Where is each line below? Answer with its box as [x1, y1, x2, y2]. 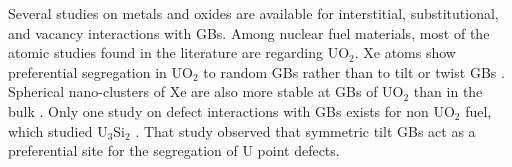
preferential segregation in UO [8, 61, 193, 82]
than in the [413, 81, 483, 102]
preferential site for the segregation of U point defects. [8, 140, 340, 161]
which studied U [8, 120, 108, 141]
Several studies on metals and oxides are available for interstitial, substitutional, [8, 3, 499, 23]
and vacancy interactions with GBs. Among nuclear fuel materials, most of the [8, 22, 490, 43]
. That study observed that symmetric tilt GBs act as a [135, 120, 476, 141]
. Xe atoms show [354, 42, 456, 63]
